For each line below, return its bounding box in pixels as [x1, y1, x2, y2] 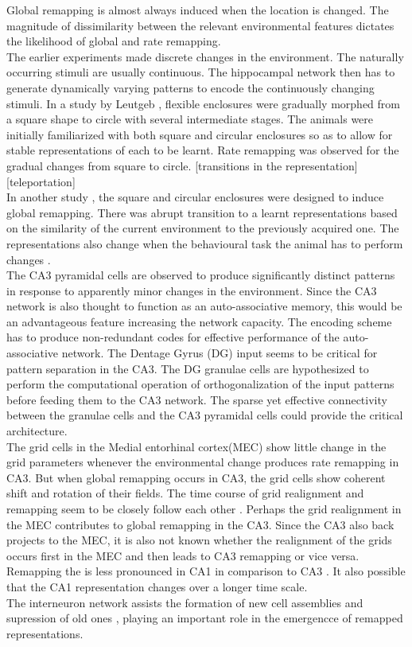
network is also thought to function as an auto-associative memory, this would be [6, 298, 402, 314]
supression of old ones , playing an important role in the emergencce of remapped [6, 610, 403, 626]
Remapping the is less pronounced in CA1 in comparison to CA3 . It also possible [6, 563, 406, 579]
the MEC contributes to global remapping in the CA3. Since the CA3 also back [6, 516, 395, 532]
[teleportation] [6, 173, 76, 189]
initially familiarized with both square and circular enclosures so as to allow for [6, 126, 393, 142]
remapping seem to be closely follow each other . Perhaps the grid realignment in [6, 501, 402, 516]
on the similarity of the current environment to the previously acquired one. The [6, 220, 399, 236]
